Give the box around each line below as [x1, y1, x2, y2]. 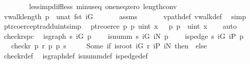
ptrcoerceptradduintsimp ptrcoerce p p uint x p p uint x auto [4, 21, 237, 31]
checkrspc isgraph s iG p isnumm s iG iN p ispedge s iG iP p [4, 30, 243, 41]
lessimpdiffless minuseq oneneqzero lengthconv [29, 1, 177, 11]
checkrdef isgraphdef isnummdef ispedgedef [4, 50, 148, 60]
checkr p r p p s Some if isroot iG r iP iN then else [11, 40, 207, 51]
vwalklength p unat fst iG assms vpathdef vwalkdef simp [4, 11, 246, 21]
